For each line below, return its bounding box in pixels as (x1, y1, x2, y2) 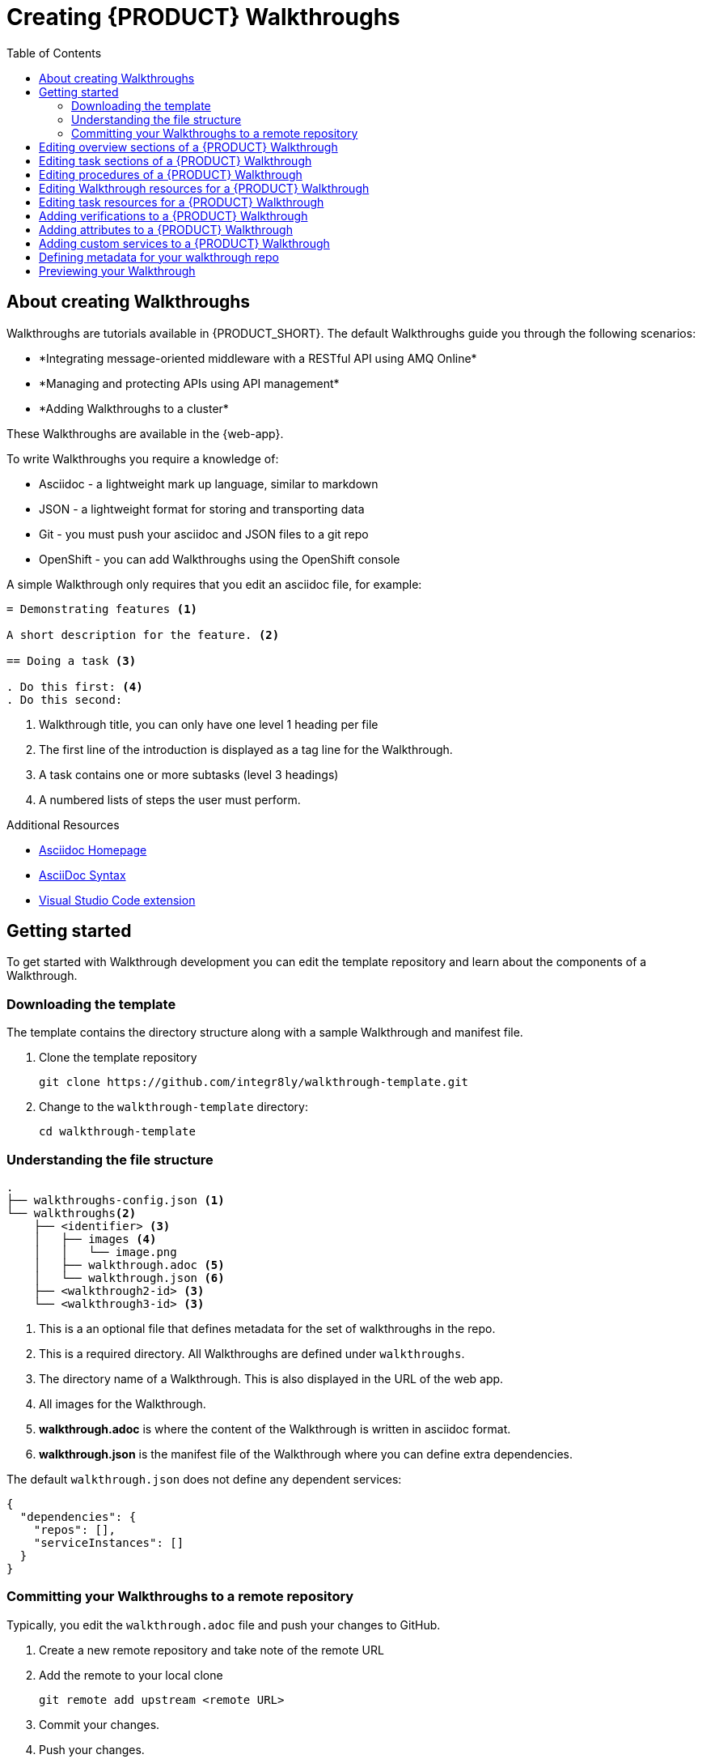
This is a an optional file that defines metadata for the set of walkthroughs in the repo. (39, 1321, 496, 1335)
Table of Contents (6, 45, 102, 60)
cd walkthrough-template (39, 1125, 196, 1139)
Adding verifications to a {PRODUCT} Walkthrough (39, 208, 308, 223)
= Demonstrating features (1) (6, 602, 198, 615)
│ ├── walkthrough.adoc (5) (33, 1258, 225, 1271)
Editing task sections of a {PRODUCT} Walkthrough (39, 153, 312, 168)
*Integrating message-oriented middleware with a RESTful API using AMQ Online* (39, 351, 477, 365)
